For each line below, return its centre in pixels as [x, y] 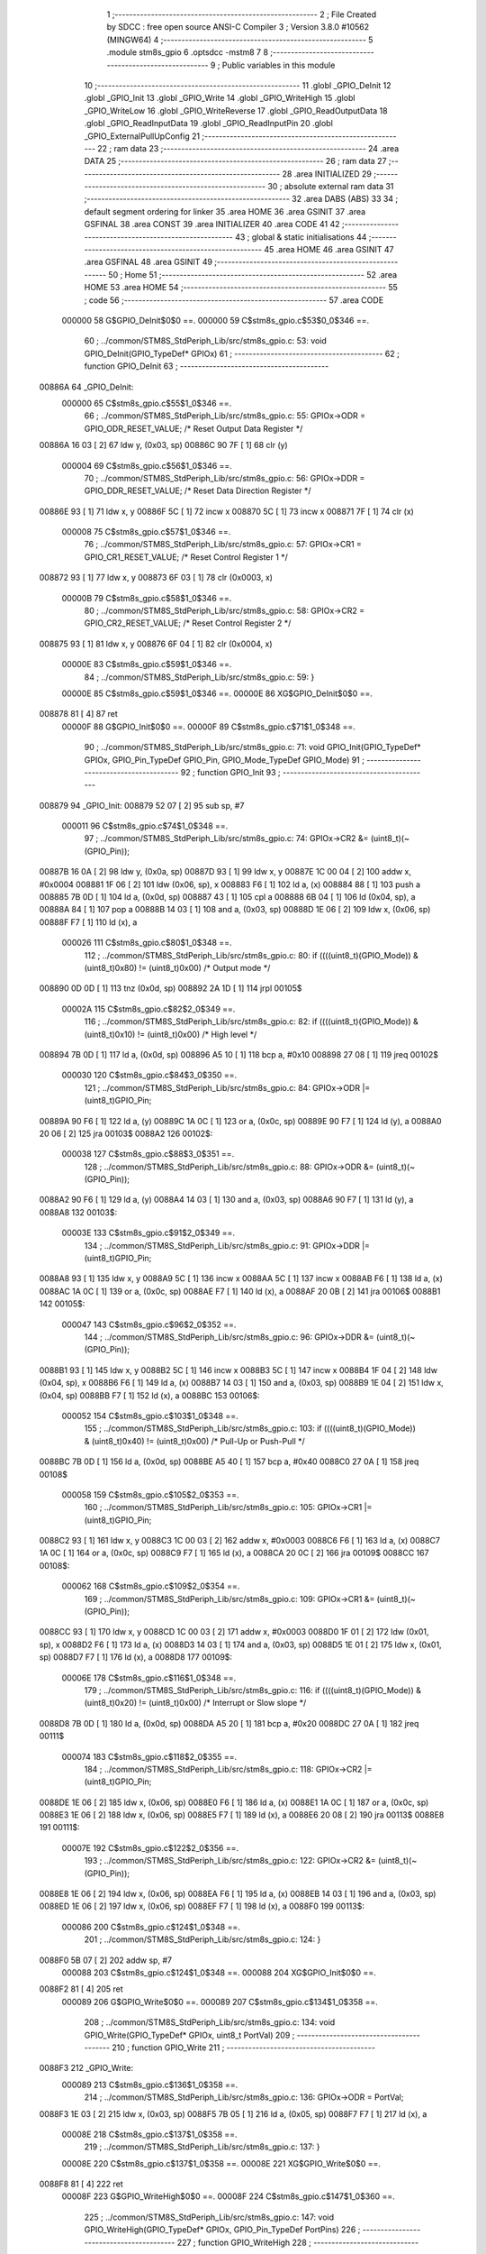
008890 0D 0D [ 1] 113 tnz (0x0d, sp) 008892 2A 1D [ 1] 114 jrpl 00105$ [171, 988]
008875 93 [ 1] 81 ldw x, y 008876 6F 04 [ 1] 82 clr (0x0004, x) [156, 644]
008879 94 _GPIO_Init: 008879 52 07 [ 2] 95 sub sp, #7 [142, 805]
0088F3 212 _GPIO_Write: [86, 2068]
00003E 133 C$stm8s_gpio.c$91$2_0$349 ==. [148, 1233]
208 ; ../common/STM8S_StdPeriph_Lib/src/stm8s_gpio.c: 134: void [210, 2022]
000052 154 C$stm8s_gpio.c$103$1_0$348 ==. [150, 1416]
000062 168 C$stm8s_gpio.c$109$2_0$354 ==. [151, 1586]
